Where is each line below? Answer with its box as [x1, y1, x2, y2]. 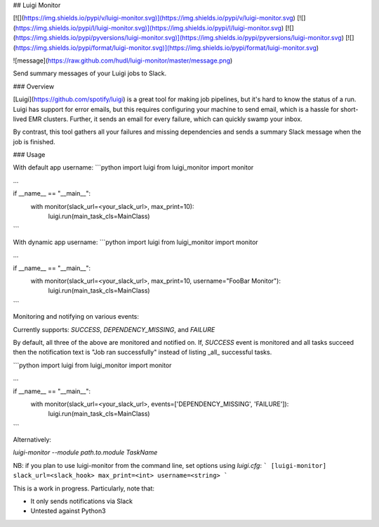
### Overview [13, 82, 55, 91]
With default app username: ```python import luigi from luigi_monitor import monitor [13, 163, 254, 172]
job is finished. [13, 137, 55, 146]
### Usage [13, 151, 46, 159]
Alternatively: [13, 436, 52, 444]
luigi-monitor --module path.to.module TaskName [13, 448, 158, 457]
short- [340, 105, 359, 113]
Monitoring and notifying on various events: [13, 312, 140, 321]
